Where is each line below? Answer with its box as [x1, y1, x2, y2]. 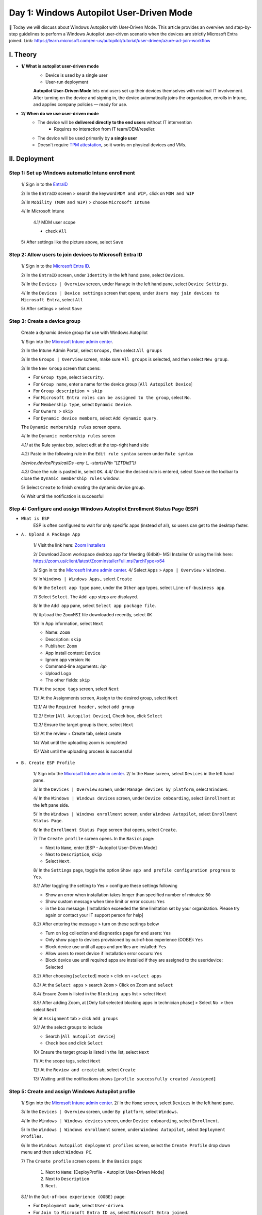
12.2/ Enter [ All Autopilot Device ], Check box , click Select [33, 712, 163, 719]
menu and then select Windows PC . [21, 1149, 93, 1155]
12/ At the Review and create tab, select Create [33, 1067, 136, 1073]
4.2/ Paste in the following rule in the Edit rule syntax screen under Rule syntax [21, 451, 194, 457]
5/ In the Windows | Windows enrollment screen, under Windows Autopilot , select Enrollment [33, 811, 238, 816]
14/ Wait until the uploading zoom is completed [33, 739, 127, 746]
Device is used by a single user [45, 72, 108, 78]
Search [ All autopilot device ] [45, 1033, 115, 1039]
